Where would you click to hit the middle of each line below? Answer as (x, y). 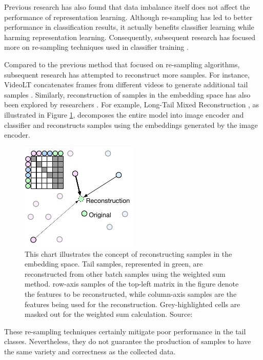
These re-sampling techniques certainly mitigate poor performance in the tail (125, 331)
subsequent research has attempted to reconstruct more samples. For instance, (127, 74)
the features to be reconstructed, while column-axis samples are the (131, 294)
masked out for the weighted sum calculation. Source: (109, 314)
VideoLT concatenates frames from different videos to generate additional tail (126, 84)
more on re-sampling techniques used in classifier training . (96, 47)
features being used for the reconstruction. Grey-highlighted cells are (133, 304)
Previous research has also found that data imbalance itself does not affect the (127, 7)
